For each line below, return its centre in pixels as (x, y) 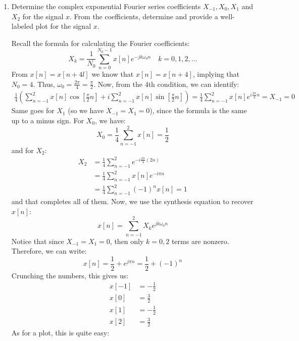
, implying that (216, 74)
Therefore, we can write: (49, 251)
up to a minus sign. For (47, 120)
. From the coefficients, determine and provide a (144, 16)
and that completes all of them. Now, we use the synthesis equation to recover (132, 201)
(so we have (86, 110)
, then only (127, 241)
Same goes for (33, 110)
